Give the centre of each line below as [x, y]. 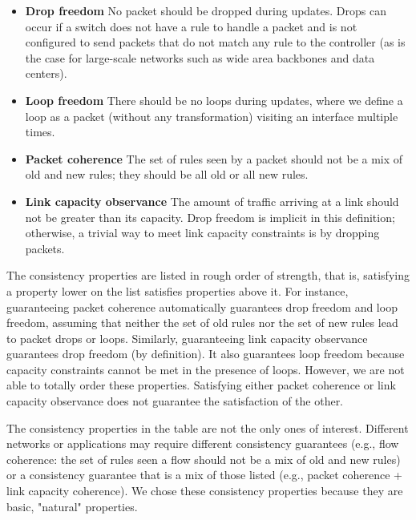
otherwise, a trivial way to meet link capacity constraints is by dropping [202, 233]
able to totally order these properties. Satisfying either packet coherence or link [201, 385]
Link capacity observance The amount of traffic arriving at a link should [212, 201]
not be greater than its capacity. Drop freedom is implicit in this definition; [210, 217]
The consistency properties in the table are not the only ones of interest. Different [208, 427]
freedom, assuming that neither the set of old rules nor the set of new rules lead [202, 322]
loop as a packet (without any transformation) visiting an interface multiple [212, 116]
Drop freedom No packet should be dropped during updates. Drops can [206, 10]
